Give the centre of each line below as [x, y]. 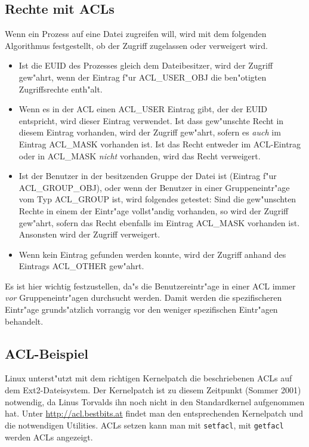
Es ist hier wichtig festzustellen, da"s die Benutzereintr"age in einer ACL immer [150, 286]
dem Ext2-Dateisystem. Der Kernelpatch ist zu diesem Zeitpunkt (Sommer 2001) [153, 390]
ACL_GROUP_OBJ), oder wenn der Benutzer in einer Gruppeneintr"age [154, 187]
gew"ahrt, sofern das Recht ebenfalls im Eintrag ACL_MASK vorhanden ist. [159, 222]
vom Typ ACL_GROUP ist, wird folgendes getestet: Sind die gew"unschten [157, 199]
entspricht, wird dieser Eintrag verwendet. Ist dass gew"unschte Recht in [151, 120]
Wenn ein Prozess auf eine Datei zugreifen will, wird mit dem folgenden [136, 34]
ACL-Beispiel [47, 353]
